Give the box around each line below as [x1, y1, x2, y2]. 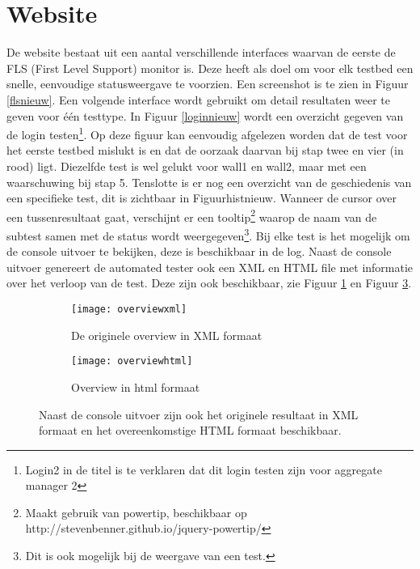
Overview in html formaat [71, 378, 200, 395]
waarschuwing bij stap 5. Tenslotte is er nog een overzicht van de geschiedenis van [6, 173, 412, 190]
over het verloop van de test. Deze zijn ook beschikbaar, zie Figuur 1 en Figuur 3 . [6, 274, 412, 291]
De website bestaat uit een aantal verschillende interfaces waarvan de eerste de [6, 44, 396, 61]
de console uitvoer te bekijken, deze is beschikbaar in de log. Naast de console [6, 243, 392, 260]
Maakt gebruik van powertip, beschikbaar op [25, 503, 247, 520]
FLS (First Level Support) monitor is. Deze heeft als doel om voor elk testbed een [6, 59, 414, 76]
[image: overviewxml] [71, 304, 187, 315]
